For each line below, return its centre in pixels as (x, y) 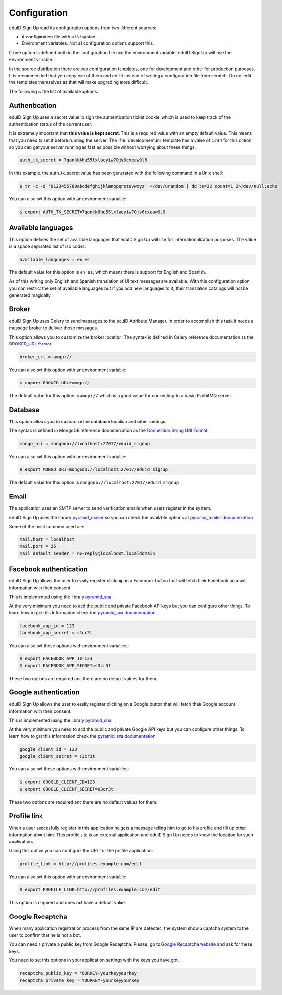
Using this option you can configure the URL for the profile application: (81, 850)
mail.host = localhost (47, 540)
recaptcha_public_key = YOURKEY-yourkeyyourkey (78, 973)
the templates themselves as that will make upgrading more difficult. (79, 82)
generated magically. (30, 295)
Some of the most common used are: (47, 527)
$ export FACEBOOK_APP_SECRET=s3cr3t (65, 666)
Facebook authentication (49, 569)
